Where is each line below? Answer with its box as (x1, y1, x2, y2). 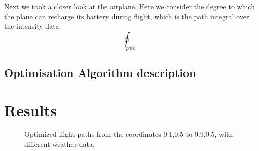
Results (4, 99, 57, 120)
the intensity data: (4, 21, 61, 31)
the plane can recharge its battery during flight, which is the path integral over (4, 11, 249, 21)
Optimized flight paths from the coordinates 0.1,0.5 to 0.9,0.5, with (24, 129, 233, 139)
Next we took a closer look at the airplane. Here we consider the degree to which (4, 1, 255, 11)
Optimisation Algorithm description (4, 64, 196, 80)
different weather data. (24, 139, 95, 149)
